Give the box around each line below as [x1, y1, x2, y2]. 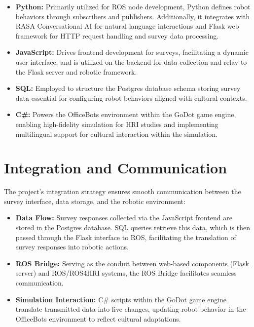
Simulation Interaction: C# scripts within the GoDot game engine [15, 294, 227, 304]
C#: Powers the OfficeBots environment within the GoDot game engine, [15, 109, 236, 120]
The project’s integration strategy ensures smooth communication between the [4, 186, 241, 197]
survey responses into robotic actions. [15, 242, 129, 252]
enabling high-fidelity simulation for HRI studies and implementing [15, 119, 218, 129]
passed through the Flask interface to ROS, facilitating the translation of [15, 232, 236, 242]
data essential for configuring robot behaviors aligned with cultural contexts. [15, 92, 247, 103]
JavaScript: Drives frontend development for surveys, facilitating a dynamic [15, 47, 249, 57]
